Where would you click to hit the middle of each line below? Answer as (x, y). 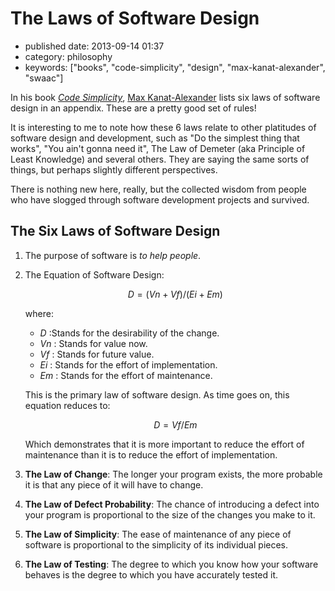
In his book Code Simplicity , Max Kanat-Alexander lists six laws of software (165, 97)
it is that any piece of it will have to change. (114, 484)
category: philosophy (68, 56)
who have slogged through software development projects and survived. (160, 199)
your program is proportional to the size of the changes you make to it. (170, 514)
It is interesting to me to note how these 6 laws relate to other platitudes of (163, 127)
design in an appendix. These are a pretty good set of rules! (133, 108)
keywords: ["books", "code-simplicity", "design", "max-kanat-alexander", (175, 67)
